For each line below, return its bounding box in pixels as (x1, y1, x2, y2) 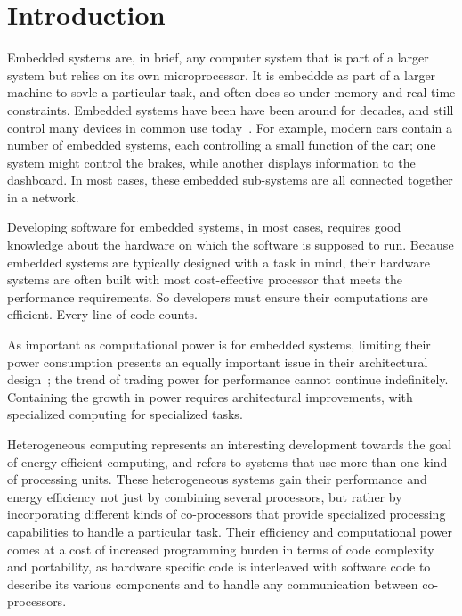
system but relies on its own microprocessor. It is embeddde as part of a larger (7, 65, 436, 84)
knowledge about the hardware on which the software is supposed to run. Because (7, 235, 454, 254)
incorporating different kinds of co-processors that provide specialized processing (7, 505, 446, 523)
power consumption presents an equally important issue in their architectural (7, 352, 428, 371)
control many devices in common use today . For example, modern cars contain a (7, 118, 452, 136)
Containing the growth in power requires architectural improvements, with (7, 387, 413, 406)
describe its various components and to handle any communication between (7, 574, 418, 593)
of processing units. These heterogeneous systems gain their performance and (7, 470, 427, 489)
